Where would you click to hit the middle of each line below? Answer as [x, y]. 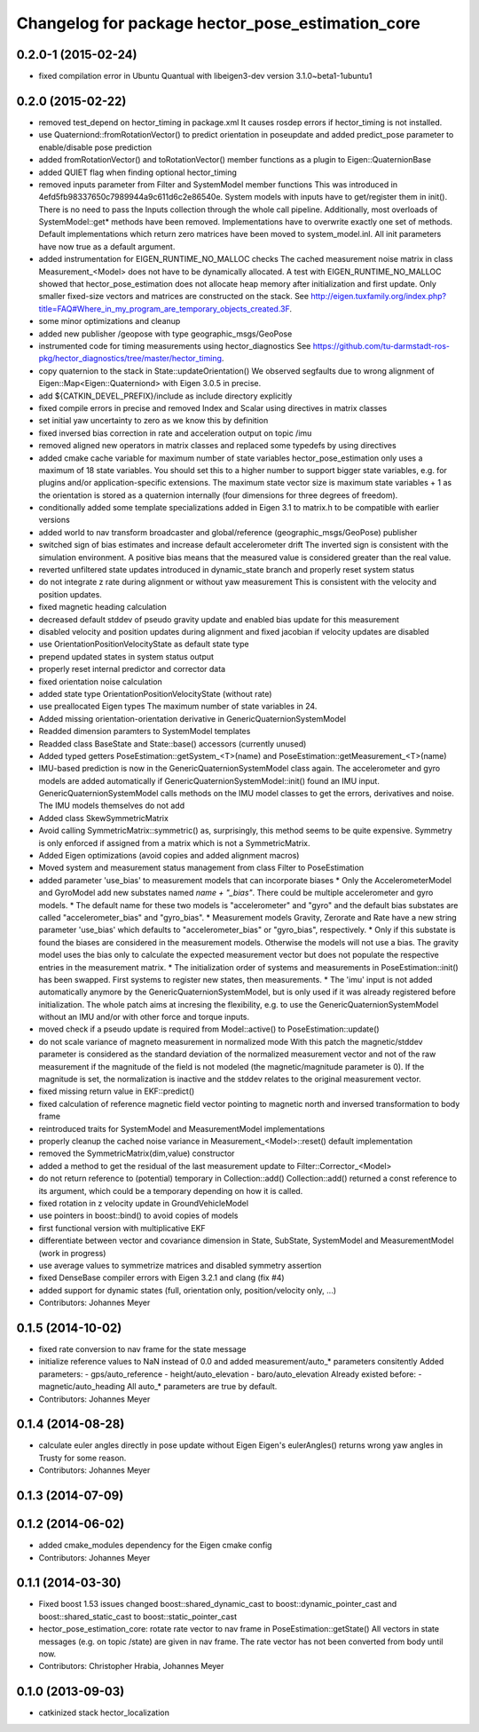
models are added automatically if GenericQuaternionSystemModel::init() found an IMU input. [209, 780]
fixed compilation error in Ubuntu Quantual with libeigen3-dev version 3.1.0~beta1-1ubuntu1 [205, 76]
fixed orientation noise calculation [101, 681]
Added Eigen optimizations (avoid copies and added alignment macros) [169, 856]
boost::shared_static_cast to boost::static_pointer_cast [137, 1617]
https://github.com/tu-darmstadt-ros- [381, 346]
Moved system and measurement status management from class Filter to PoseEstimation [201, 868]
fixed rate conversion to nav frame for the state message [142, 1348]
